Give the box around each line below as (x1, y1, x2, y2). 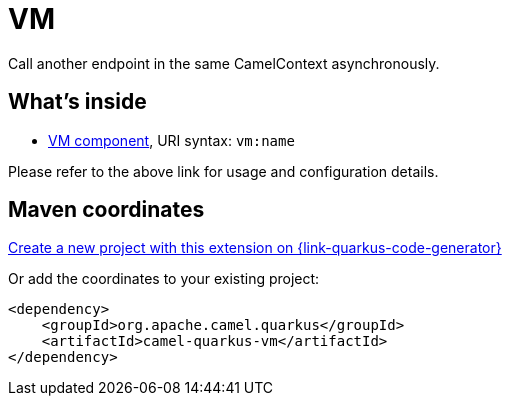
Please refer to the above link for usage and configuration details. (8, 162, 439, 180)
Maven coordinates (8, 197, 205, 223)
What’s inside (8, 89, 147, 115)
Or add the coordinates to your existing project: (8, 270, 320, 288)
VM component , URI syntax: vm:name (48, 131, 295, 149)
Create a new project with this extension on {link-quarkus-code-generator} (8, 239, 502, 257)
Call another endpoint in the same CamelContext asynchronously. (8, 54, 440, 72)
